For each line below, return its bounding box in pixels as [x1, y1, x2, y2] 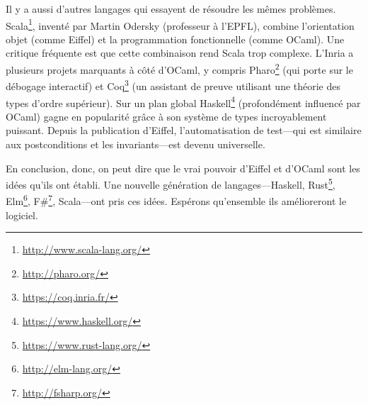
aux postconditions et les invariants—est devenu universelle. [6, 136, 265, 151]
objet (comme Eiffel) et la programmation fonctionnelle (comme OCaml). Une [6, 31, 345, 46]
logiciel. [6, 207, 38, 222]
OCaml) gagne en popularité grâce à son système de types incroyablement [6, 109, 327, 123]
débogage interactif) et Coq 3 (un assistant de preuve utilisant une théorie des [6, 77, 341, 93]
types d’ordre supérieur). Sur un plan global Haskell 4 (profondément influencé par [6, 93, 361, 110]
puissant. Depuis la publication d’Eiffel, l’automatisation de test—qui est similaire [6, 123, 362, 138]
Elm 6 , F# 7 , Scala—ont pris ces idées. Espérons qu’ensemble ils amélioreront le [6, 192, 347, 209]
